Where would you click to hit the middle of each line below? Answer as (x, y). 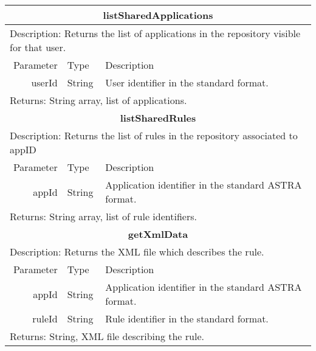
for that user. (38, 47)
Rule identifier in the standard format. (187, 318)
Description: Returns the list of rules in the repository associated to (154, 135)
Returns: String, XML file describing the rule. (107, 336)
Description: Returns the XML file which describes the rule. (137, 252)
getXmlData (158, 234)
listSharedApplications (158, 15)
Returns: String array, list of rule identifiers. (103, 216)
